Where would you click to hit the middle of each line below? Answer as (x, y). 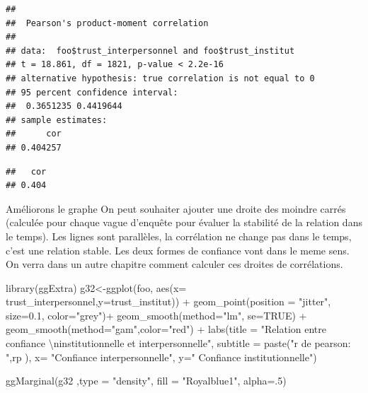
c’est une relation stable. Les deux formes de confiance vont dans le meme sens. (178, 250)
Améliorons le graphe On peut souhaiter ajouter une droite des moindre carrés (176, 208)
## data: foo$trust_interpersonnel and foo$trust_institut (150, 51)
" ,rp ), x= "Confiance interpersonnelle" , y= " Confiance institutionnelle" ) (161, 357)
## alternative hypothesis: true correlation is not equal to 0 (160, 78)
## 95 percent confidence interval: (92, 92)
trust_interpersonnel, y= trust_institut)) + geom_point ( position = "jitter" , (168, 301)
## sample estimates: (57, 120)
